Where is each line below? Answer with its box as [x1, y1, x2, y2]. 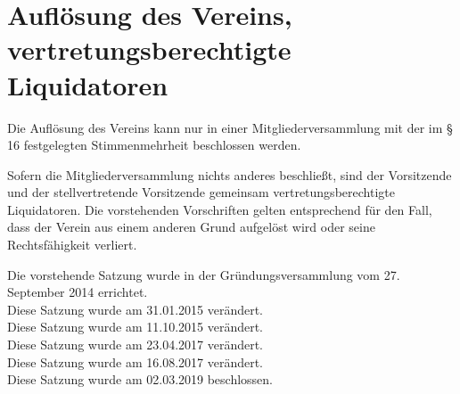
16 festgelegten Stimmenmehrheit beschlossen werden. [7, 135, 301, 154]
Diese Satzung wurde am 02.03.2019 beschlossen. [7, 370, 274, 389]
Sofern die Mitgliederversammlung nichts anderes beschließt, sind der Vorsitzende [7, 165, 452, 184]
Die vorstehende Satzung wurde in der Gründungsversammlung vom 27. [7, 265, 400, 283]
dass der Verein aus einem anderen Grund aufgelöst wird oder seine [7, 218, 375, 236]
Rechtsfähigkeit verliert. [7, 235, 137, 254]
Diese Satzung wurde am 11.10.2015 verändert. [7, 317, 263, 336]
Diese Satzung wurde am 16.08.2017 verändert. [7, 352, 263, 371]
